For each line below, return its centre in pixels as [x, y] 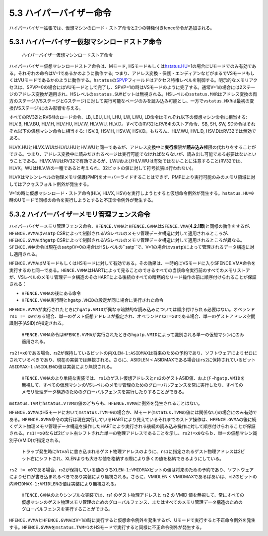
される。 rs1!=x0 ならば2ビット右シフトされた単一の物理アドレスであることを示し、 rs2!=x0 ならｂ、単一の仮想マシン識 [133, 433]
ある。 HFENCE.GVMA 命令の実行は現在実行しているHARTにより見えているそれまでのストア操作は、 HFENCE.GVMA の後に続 [133, 419]
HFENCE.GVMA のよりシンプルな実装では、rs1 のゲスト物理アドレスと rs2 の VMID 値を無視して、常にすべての [133, 495]
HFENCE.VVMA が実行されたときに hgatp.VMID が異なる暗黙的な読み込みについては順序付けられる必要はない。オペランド [132, 309]
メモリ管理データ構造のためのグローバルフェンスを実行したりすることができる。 [104, 392]
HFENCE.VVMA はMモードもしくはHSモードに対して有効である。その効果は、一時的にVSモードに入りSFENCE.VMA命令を [132, 263]
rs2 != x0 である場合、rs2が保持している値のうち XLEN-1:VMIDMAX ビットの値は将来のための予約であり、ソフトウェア [132, 470]
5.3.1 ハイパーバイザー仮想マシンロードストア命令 [86, 42]
